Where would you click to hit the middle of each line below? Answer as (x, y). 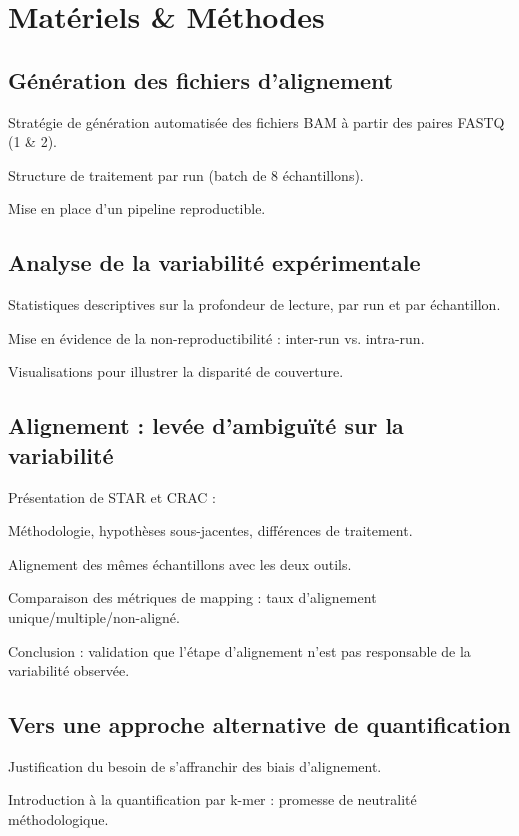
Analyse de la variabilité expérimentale (214, 262)
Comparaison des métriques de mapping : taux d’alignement (192, 597)
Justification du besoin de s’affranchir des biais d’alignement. (195, 765)
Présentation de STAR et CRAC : (112, 496)
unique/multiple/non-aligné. (94, 616)
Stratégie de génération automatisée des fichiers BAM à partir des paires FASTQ (256, 121)
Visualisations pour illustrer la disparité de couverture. (176, 371)
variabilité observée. (69, 670)
